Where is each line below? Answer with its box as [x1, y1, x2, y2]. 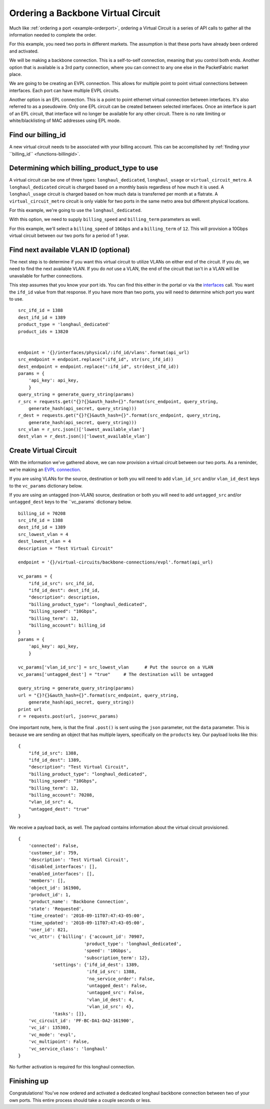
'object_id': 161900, [28, 885, 82, 890]
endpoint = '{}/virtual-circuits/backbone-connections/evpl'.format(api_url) [18, 559, 213, 565]
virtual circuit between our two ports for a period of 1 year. [9, 232, 129, 238]
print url [18, 706, 42, 712]
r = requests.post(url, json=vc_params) [18, 713, 118, 719]
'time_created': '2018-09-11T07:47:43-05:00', [28, 913, 145, 918]
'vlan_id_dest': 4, [86, 996, 134, 1002]
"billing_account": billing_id [28, 622, 105, 628]
